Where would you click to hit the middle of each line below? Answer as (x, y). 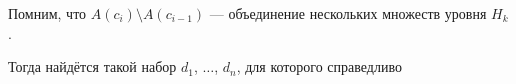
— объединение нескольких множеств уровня (348, 13)
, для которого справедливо (319, 66)
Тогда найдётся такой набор (92, 66)
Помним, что (47, 13)
